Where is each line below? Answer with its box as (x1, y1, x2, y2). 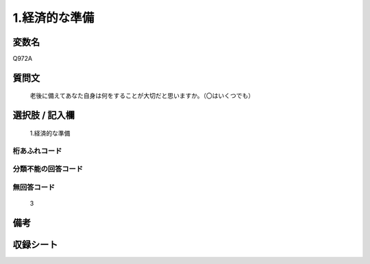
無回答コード (12, 182, 56, 192)
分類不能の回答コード (12, 164, 84, 174)
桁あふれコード (12, 146, 62, 155)
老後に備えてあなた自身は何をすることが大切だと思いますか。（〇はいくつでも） (29, 92, 255, 100)
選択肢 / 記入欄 (12, 109, 75, 121)
